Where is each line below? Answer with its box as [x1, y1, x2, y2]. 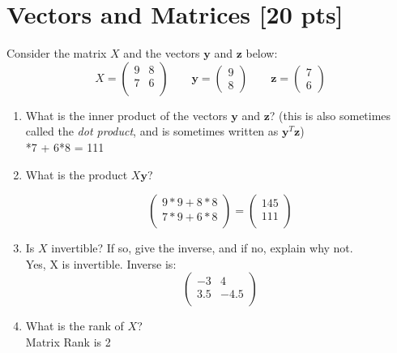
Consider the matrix [6, 45, 107, 62]
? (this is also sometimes [269, 106, 391, 123]
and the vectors [123, 45, 200, 62]
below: [245, 45, 278, 62]
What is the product [25, 166, 128, 183]
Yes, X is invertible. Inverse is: [25, 255, 177, 272]
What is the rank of [25, 317, 124, 334]
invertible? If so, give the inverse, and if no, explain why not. [51, 239, 353, 256]
